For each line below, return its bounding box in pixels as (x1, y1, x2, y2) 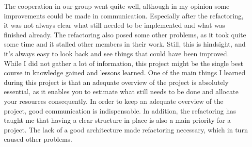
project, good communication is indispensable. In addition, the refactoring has (4, 105, 236, 115)
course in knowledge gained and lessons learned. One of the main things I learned (4, 67, 246, 78)
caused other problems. (4, 134, 73, 144)
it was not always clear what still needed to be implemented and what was (4, 20, 225, 30)
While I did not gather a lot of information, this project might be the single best (4, 58, 243, 68)
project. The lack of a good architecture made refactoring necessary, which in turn (4, 124, 248, 134)
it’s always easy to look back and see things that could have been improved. (4, 48, 229, 58)
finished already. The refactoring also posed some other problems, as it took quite (4, 29, 246, 39)
